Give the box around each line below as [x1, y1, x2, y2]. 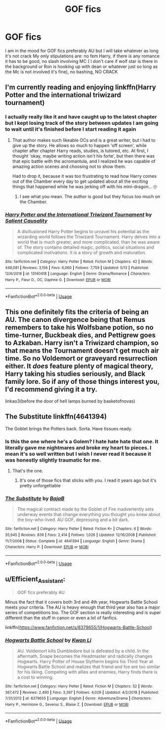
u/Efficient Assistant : [5, 575, 66, 585]
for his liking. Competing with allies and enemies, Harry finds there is [17, 669, 158, 675]
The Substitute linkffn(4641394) [5, 413, 107, 421]
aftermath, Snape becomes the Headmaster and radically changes [17, 653, 153, 659]
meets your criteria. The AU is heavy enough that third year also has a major [5, 604, 160, 610]
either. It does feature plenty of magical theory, [5, 362, 153, 370]
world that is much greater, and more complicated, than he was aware [17, 239, 160, 245]
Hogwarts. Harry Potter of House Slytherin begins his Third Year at [17, 659, 153, 664]
